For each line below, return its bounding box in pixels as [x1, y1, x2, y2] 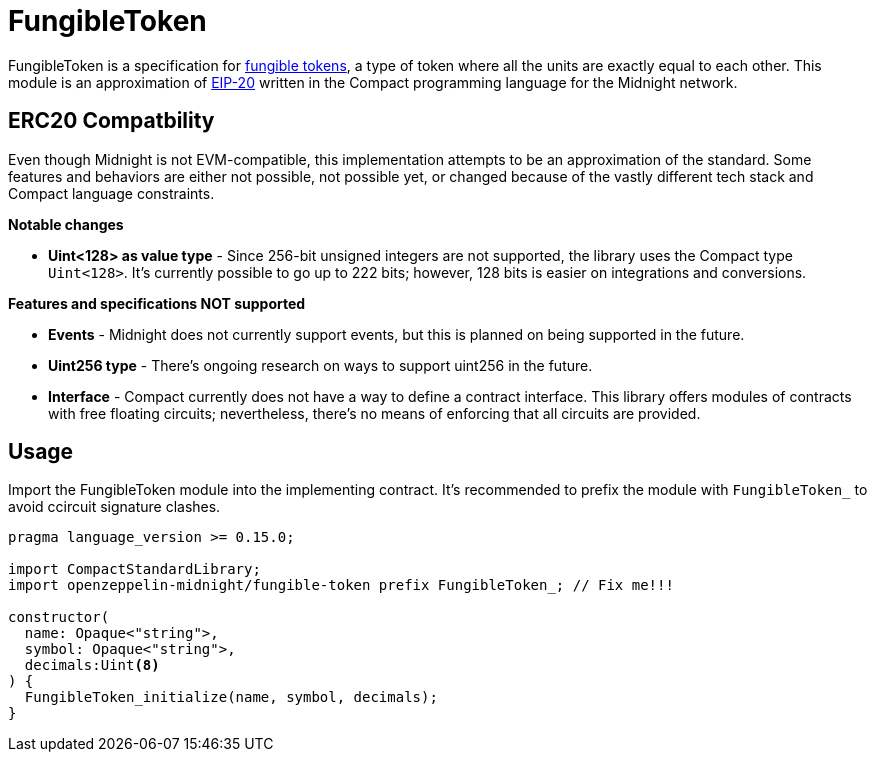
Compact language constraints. [8, 184, 215, 202]
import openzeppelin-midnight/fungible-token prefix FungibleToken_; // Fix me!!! [8, 577, 674, 594]
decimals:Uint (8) [24, 657, 160, 674]
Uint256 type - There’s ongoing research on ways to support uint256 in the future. [48, 356, 593, 374]
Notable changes [8, 215, 124, 233]
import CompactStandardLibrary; [8, 561, 261, 578]
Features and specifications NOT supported [8, 294, 306, 312]
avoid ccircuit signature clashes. [8, 498, 221, 516]
